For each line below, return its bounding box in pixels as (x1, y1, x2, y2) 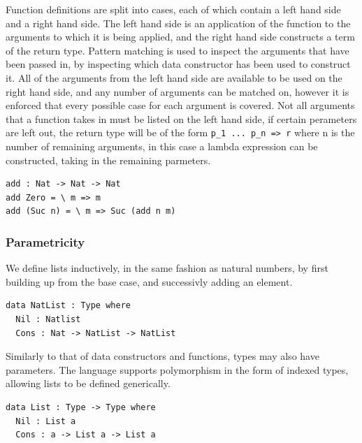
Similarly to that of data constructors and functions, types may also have (6, 349, 319, 363)
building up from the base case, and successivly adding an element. (6, 274, 293, 289)
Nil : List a (15, 416, 76, 426)
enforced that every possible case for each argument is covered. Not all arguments (6, 98, 355, 112)
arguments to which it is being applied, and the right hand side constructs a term (6, 29, 355, 44)
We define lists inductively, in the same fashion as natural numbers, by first (6, 261, 328, 275)
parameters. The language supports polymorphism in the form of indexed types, (6, 362, 349, 377)
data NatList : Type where (6, 300, 131, 311)
